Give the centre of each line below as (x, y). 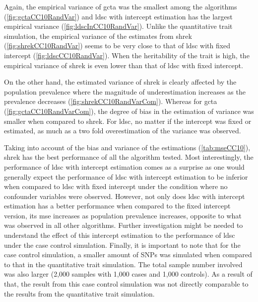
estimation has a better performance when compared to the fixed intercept (117, 206)
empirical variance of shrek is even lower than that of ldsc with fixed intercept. (124, 65)
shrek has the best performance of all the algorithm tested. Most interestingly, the (129, 157)
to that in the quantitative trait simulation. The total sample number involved (123, 264)
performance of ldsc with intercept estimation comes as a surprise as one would (124, 166)
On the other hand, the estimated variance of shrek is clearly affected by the (120, 82)
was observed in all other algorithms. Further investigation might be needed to (124, 225)
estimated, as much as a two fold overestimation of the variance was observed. (123, 131)
